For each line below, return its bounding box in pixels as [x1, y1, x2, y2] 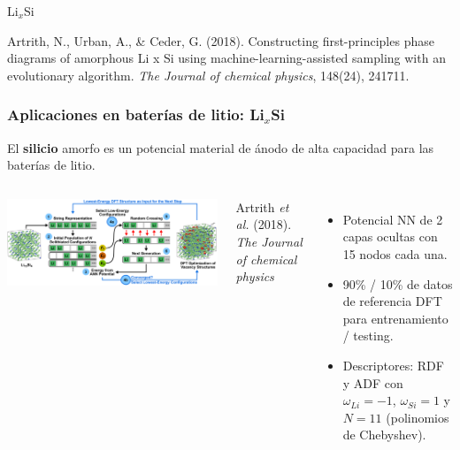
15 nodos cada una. [342, 244, 448, 263]
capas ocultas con [342, 227, 438, 246]
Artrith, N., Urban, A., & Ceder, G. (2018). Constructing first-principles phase [7, 31, 434, 50]
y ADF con [342, 373, 403, 392]
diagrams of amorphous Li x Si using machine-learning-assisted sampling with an [7, 49, 446, 67]
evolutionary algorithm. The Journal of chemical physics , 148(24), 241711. [7, 65, 410, 84]
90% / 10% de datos [342, 274, 453, 293]
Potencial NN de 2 [342, 210, 443, 228]
